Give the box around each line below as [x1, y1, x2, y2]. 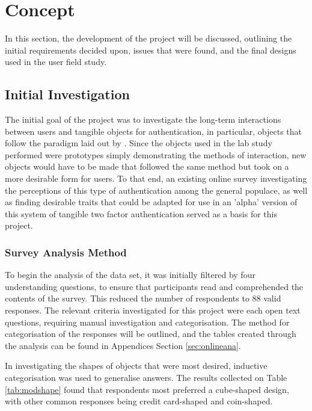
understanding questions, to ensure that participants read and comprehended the [5, 280, 304, 292]
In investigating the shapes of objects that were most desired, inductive [5, 359, 268, 372]
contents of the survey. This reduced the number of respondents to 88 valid [5, 292, 281, 304]
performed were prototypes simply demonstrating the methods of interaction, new [5, 148, 307, 161]
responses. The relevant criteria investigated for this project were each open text [5, 304, 301, 317]
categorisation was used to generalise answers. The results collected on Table [5, 371, 287, 384]
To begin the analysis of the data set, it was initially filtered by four [5, 268, 255, 281]
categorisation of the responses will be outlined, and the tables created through [5, 327, 296, 340]
